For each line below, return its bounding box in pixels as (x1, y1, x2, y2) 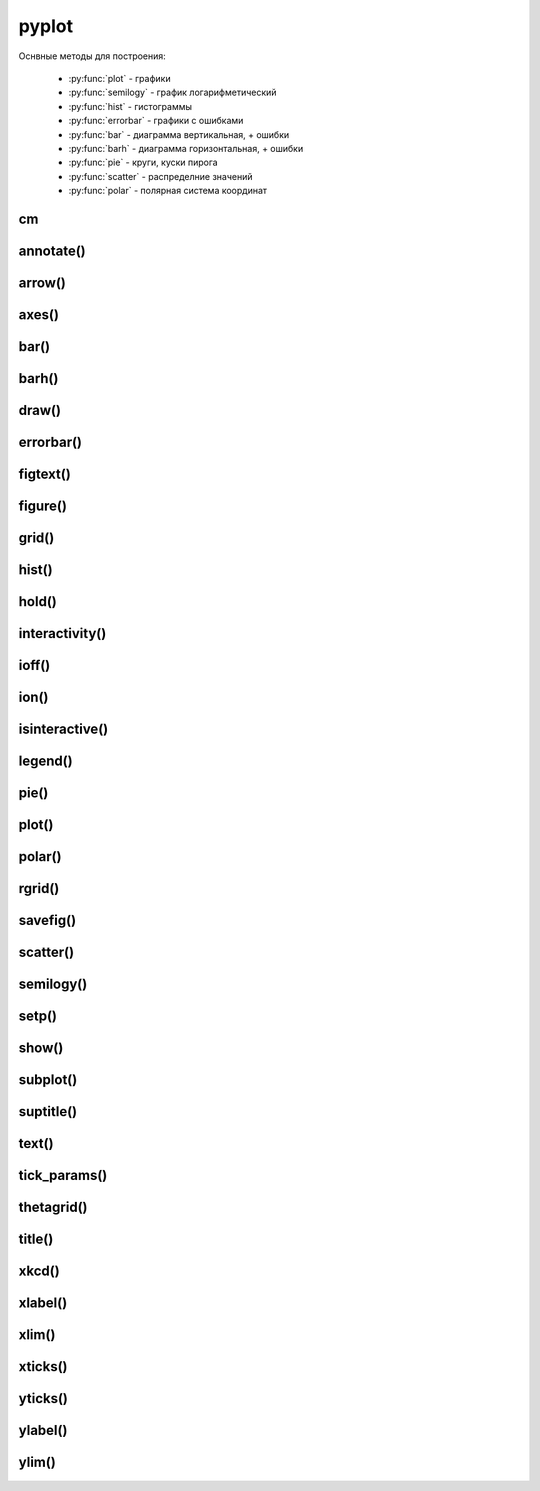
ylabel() (18, 1422, 68, 1439)
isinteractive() (18, 721, 109, 738)
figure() (18, 498, 67, 515)
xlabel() (18, 1295, 68, 1312)
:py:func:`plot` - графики (68, 72, 171, 84)
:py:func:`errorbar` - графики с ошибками (68, 115, 244, 127)
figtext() (18, 466, 72, 482)
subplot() (18, 1071, 78, 1089)
